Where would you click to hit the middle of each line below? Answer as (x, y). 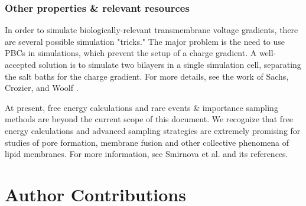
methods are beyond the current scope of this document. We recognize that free (149, 119)
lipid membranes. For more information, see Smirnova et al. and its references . (147, 154)
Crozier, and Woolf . (42, 88)
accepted (20, 64)
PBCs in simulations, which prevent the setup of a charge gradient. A (131, 53)
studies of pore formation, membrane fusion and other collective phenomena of (147, 142)
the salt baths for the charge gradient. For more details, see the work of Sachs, (147, 76)
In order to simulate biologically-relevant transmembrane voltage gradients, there (152, 30)
